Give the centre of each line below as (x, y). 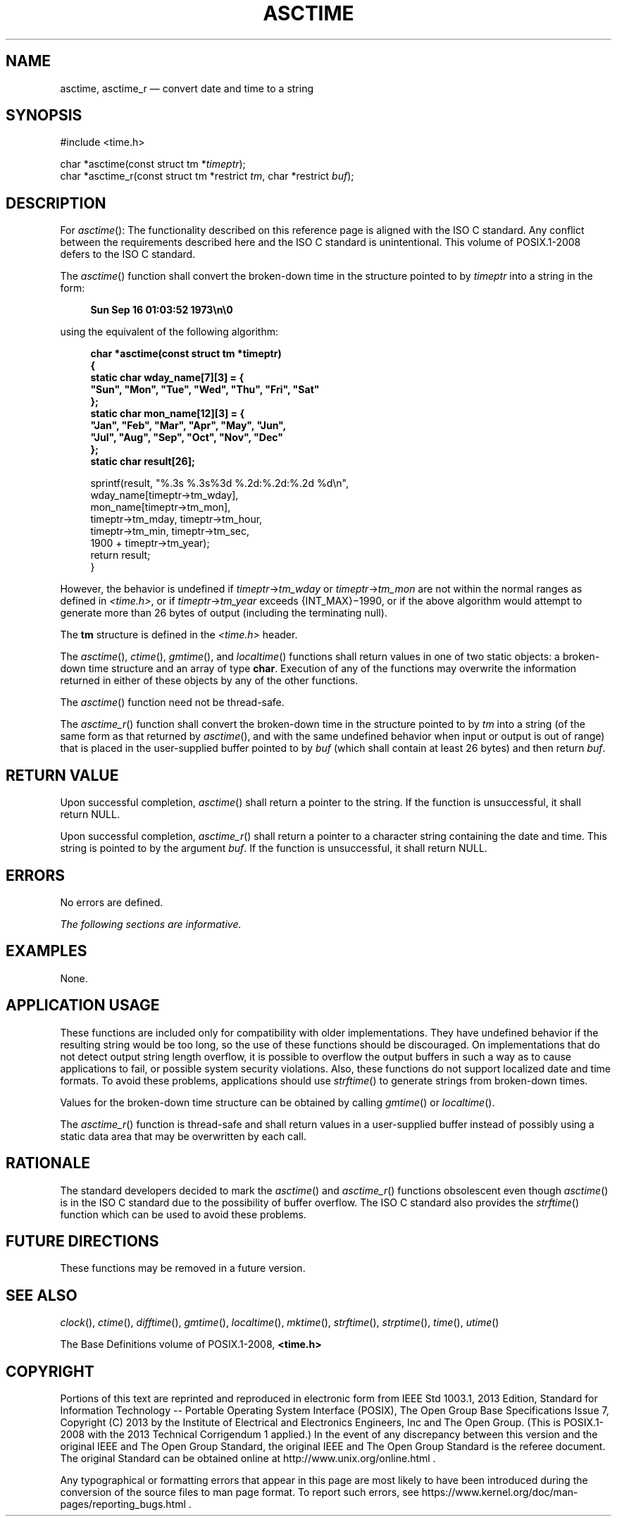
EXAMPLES (46, 951)
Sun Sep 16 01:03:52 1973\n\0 (162, 310)
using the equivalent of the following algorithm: (169, 332)
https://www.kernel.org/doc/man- (500, 1492)
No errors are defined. (112, 902)
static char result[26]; (143, 462)
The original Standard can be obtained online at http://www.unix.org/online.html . (248, 1459)
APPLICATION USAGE (83, 1006)
